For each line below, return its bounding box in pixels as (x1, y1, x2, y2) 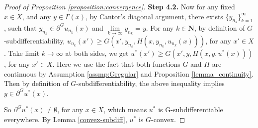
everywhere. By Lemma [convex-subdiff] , (4, 114, 127, 124)
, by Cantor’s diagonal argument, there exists (86, 11, 223, 21)
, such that (4, 22, 37, 33)
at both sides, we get (65, 48, 129, 58)
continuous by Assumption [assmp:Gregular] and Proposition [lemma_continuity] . (4, 68, 254, 79)
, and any (22, 11, 51, 21)
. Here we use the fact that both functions (52, 59, 180, 69)
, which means (103, 104, 147, 115)
